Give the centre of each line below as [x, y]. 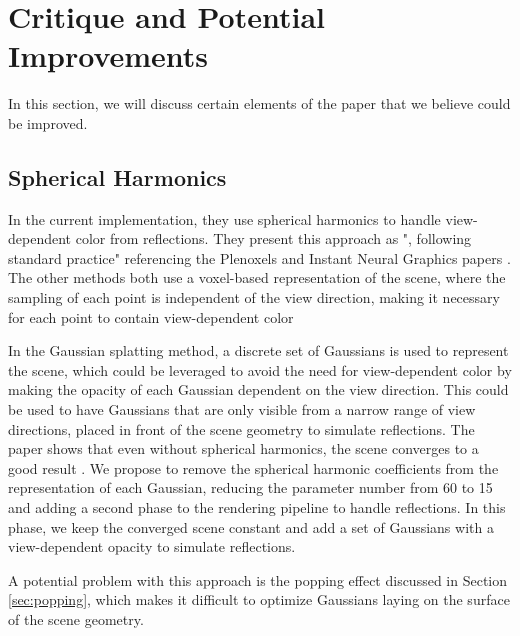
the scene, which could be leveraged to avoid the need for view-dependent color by [260, 369]
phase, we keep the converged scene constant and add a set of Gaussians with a [251, 526]
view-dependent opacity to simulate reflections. [152, 546]
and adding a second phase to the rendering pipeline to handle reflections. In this [257, 507]
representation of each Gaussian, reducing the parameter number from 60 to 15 [250, 487]
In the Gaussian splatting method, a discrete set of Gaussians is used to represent [258, 350]
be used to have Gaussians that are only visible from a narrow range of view [242, 409]
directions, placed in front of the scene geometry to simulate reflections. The [241, 428]
